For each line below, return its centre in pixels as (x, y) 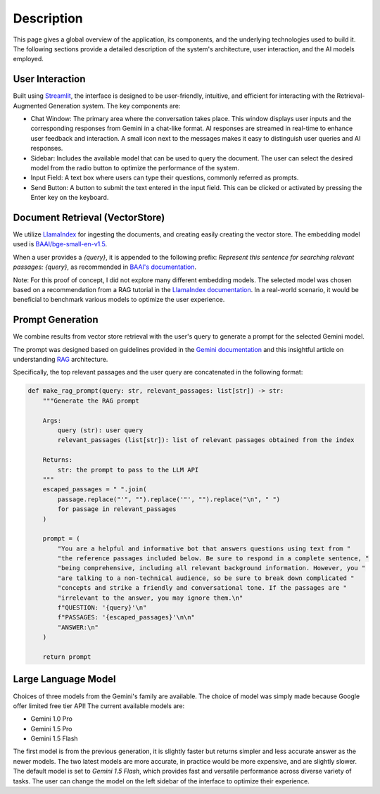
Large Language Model (64, 679)
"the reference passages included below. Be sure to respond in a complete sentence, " (213, 559)
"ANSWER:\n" (78, 627)
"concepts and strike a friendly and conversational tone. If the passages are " (202, 588)
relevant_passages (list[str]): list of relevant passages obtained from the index (206, 440)
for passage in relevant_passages (117, 509)
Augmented (30, 106)
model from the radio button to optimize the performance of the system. (135, 168)
